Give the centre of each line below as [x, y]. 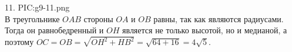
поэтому [19, 42]
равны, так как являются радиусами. [219, 18]
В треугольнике [32, 18]
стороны [98, 18]
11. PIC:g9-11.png [37, 7]
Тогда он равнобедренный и [54, 30]
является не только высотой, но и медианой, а [205, 30]
